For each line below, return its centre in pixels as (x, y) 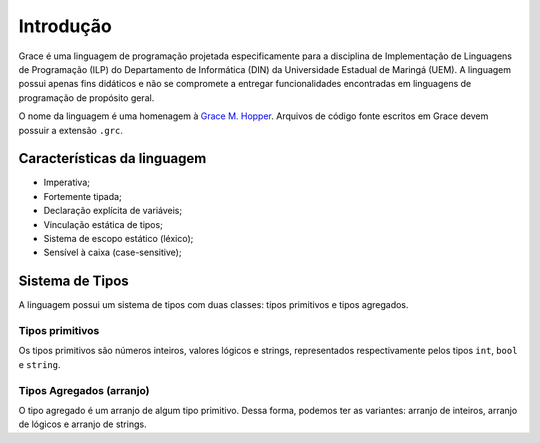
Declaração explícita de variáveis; (113, 211)
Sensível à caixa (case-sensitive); (112, 252)
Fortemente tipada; (82, 196)
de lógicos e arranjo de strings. (82, 424)
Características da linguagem (112, 158)
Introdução (65, 26)
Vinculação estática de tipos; (103, 224)
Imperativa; (66, 182)
